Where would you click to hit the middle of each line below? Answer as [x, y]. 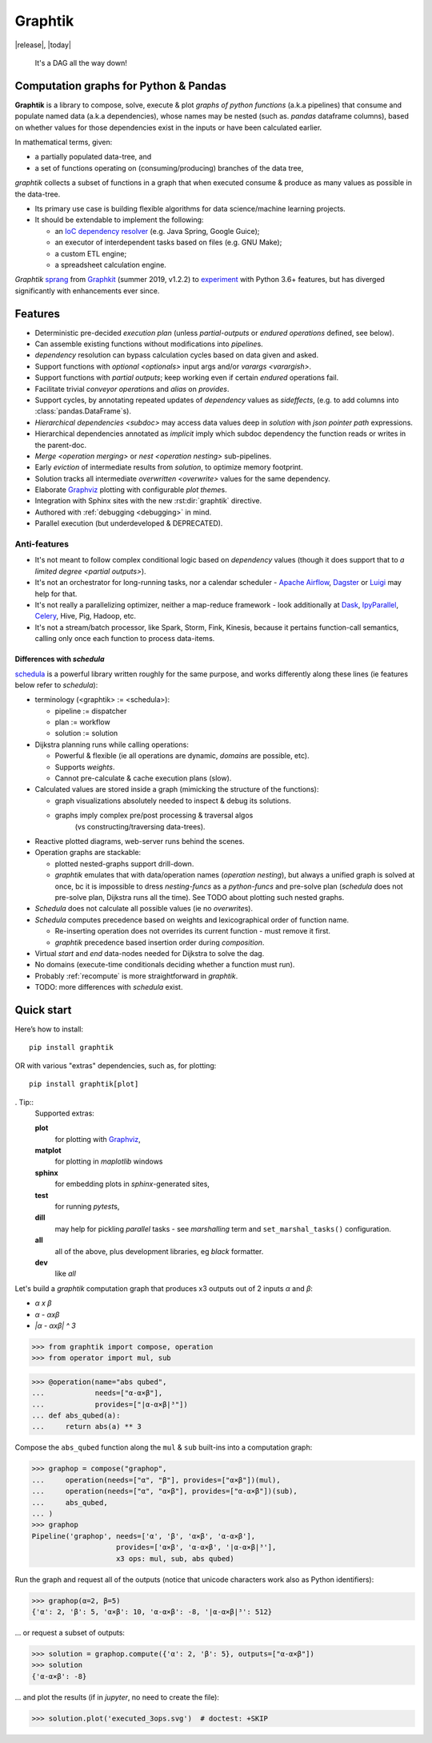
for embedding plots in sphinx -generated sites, [132, 1184]
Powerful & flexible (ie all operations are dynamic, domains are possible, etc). [182, 756]
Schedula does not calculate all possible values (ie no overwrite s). [144, 909]
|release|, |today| [43, 45]
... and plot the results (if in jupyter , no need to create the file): [117, 1697]
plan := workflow [83, 722]
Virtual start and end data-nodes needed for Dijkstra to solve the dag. [150, 953]
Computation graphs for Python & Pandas [121, 85]
